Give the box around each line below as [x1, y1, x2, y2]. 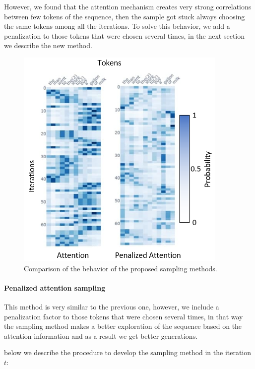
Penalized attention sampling [4, 282, 106, 293]
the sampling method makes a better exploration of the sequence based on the [4, 321, 242, 331]
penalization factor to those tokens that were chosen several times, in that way [4, 311, 243, 321]
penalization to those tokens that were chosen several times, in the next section [4, 30, 245, 41]
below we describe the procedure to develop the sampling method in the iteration [4, 347, 252, 358]
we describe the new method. [4, 40, 92, 51]
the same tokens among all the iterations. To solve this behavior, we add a [4, 21, 230, 31]
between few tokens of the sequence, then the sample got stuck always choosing [4, 11, 245, 21]
